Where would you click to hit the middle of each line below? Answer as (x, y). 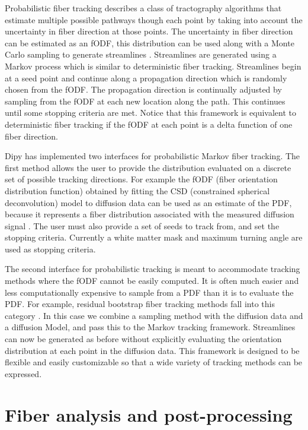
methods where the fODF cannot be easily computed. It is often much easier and (152, 281)
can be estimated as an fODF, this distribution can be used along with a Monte (150, 42)
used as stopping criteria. (50, 249)
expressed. (23, 373)
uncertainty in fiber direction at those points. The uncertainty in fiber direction (149, 31)
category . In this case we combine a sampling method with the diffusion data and (154, 315)
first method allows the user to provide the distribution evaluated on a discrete (148, 167)
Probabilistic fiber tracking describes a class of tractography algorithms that (143, 8)
